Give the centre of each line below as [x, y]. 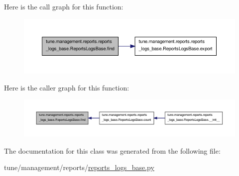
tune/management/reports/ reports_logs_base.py [79, 167]
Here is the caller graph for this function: [67, 87]
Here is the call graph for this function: [64, 6]
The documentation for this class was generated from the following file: [112, 150]
